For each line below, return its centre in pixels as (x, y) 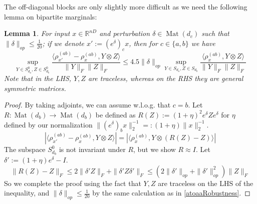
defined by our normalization (48, 124)
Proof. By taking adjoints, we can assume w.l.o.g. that (87, 105)
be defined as (115, 114)
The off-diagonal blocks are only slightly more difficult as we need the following (126, 6)
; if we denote (63, 43)
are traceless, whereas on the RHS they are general (166, 78)
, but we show (155, 149)
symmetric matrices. (35, 88)
